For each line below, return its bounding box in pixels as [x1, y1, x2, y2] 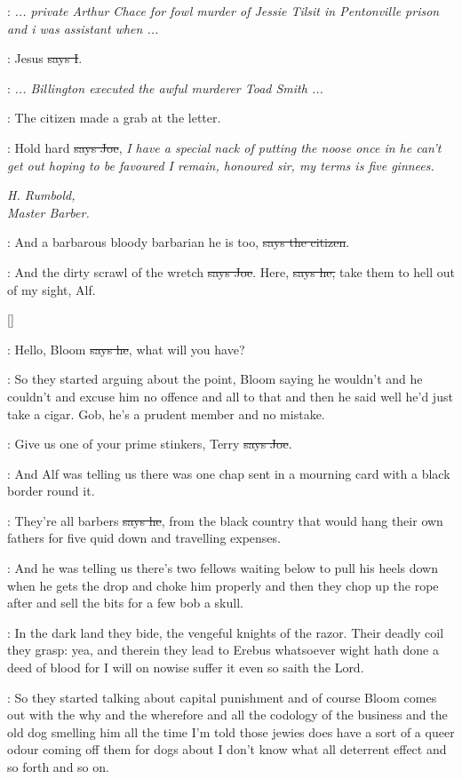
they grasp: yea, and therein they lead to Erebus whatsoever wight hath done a [7, 640, 439, 659]
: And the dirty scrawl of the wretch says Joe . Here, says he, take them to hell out [7, 262, 455, 281]
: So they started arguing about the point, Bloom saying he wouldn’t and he [7, 370, 423, 388]
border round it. [7, 481, 95, 500]
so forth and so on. [7, 758, 109, 775]
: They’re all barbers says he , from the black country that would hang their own [7, 511, 443, 529]
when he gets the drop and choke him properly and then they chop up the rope [7, 576, 439, 594]
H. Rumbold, [7, 186, 76, 204]
